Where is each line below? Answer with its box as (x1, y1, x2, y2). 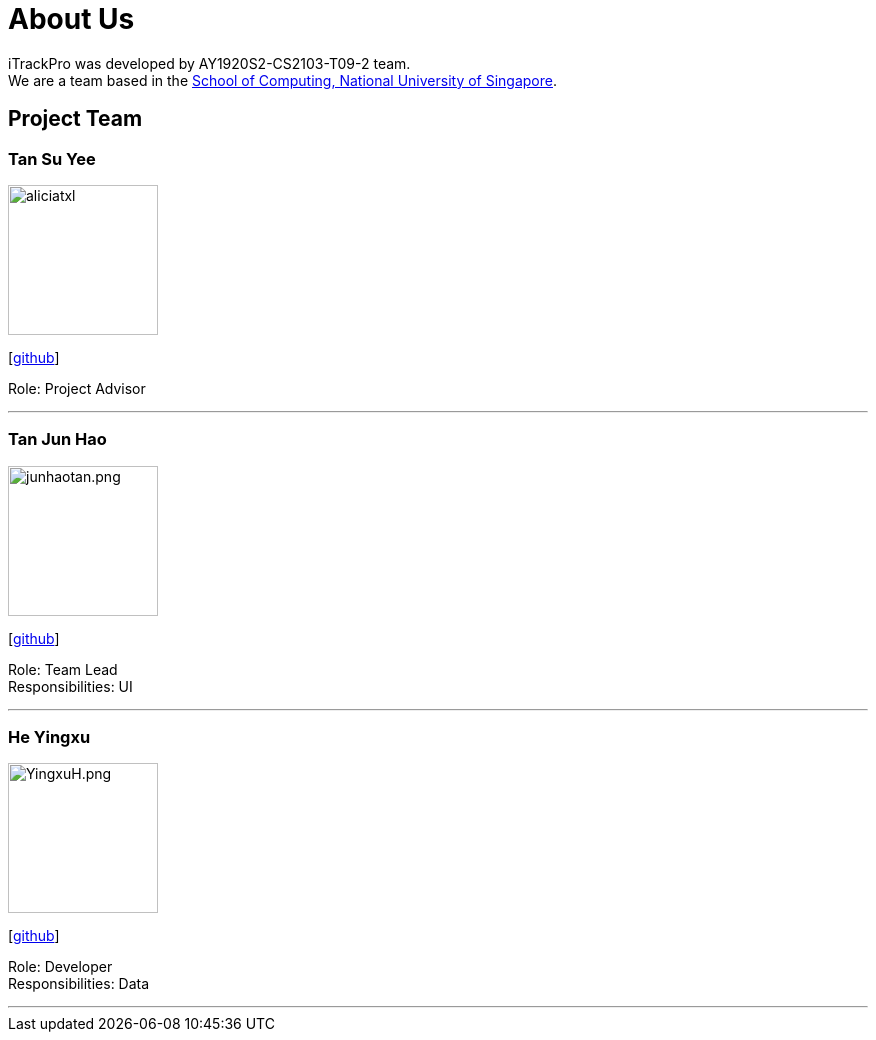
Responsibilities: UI (8, 677, 133, 695)
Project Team (8, 106, 143, 132)
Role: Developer (8, 958, 113, 976)
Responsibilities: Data (8, 975, 150, 993)
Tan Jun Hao (8, 429, 107, 450)
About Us (8, 2, 135, 36)
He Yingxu (8, 727, 91, 748)
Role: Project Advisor (8, 379, 146, 397)
